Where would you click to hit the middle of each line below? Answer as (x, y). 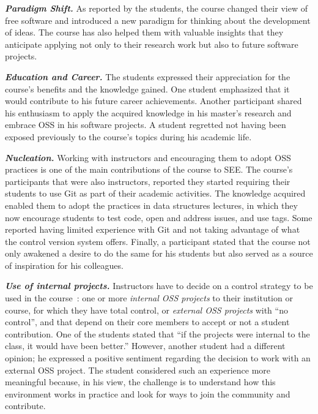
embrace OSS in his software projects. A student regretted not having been (146, 125)
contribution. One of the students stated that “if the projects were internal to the (157, 333)
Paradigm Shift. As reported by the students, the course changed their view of (156, 8)
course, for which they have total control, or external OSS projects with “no (146, 310)
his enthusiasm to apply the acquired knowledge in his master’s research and (148, 112)
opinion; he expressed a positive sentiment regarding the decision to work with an (158, 358)
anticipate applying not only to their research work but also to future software (152, 44)
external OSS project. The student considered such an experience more (138, 370)
